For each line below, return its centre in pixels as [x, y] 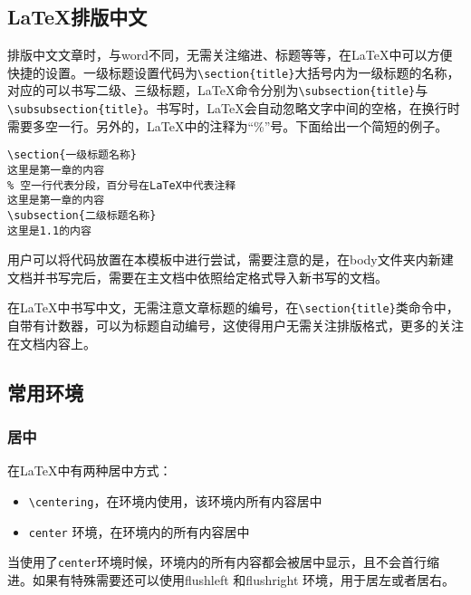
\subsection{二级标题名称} [82, 215]
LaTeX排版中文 [77, 17]
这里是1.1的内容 [49, 230]
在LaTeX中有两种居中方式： [90, 470]
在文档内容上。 [52, 343]
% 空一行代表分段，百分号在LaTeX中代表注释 [122, 185]
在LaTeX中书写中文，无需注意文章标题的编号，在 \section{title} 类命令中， [233, 307]
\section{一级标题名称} [72, 155]
